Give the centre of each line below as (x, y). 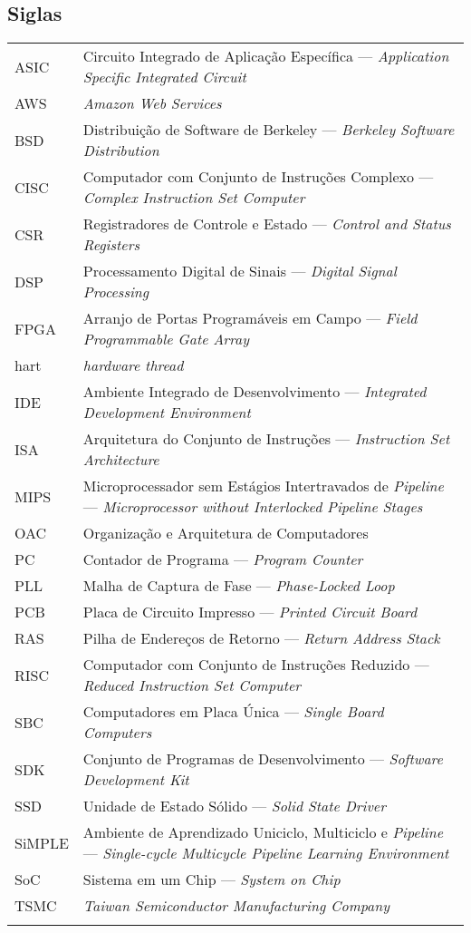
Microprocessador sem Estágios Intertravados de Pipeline (263, 486)
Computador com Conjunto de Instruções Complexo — (258, 177)
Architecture (121, 460)
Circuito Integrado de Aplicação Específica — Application (266, 56)
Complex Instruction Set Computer (194, 198)
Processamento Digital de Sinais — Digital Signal (240, 271)
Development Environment (167, 413)
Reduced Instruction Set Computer (192, 685)
